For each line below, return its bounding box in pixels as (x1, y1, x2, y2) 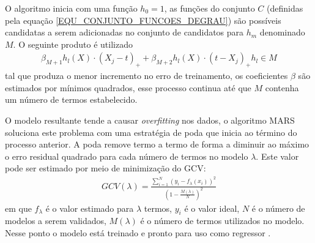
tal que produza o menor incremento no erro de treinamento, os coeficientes (5, 69, 288, 82)
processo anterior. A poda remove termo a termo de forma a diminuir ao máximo (5, 138, 309, 151)
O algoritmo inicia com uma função (5, 2, 138, 14)
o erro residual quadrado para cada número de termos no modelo (5, 149, 248, 162)
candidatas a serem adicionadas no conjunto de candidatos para (5, 26, 244, 39)
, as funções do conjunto (164, 2, 255, 14)
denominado (259, 26, 305, 39)
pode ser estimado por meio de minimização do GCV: (5, 162, 206, 174)
